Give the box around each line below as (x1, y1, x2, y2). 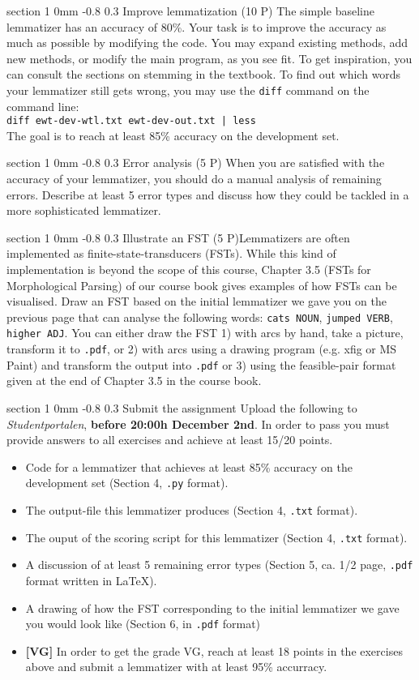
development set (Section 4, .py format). (25, 474, 229, 491)
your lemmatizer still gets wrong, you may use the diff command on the (6, 81, 370, 98)
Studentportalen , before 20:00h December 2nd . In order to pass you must (6, 415, 390, 432)
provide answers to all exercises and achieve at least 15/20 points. (6, 431, 333, 448)
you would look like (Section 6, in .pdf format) (25, 615, 261, 632)
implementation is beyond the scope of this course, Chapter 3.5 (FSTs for (6, 261, 371, 278)
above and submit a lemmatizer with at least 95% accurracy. (25, 658, 327, 675)
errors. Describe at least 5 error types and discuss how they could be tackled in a (6, 186, 409, 203)
